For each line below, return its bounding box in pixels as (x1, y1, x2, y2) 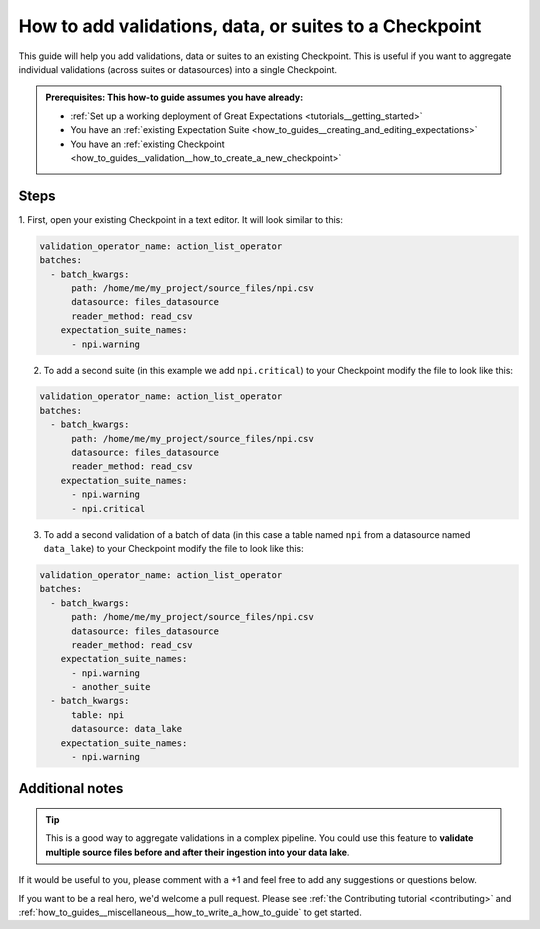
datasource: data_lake (71, 723, 183, 735)
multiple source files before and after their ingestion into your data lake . (45, 846, 350, 858)
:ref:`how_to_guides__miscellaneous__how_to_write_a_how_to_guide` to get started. (18, 906, 362, 918)
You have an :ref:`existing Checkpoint (70, 138, 225, 150)
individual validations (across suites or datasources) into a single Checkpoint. (18, 63, 338, 75)
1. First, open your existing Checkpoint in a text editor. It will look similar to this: (18, 213, 344, 225)
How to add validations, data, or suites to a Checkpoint (18, 15, 482, 37)
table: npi (71, 709, 125, 720)
